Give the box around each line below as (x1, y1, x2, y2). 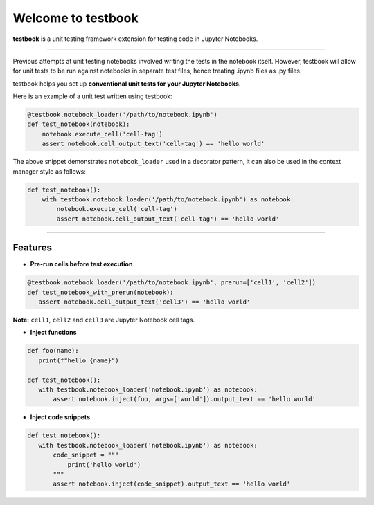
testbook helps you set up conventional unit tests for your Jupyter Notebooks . (12, 80, 241, 88)
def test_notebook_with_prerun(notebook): (27, 288, 174, 296)
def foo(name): (27, 347, 79, 355)
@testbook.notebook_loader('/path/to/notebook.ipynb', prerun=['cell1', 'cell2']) (27, 279, 317, 286)
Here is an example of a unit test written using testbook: (12, 92, 172, 100)
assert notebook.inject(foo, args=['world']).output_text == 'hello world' (53, 395, 317, 403)
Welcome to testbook (12, 10, 139, 26)
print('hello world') (67, 461, 141, 468)
